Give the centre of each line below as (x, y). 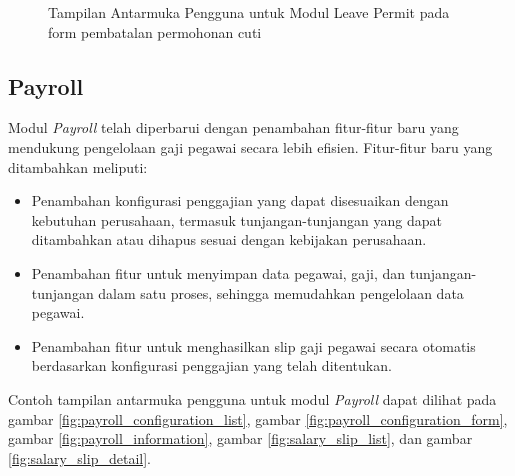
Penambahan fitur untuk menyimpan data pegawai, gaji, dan (218, 272)
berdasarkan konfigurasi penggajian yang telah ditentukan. (211, 365)
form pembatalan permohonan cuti (155, 31)
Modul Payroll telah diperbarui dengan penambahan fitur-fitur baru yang (233, 127)
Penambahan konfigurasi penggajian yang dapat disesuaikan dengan (240, 200)
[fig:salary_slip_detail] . (79, 457)
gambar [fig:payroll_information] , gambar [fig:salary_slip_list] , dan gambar (240, 438)
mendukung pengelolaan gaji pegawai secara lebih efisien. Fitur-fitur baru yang (250, 146)
